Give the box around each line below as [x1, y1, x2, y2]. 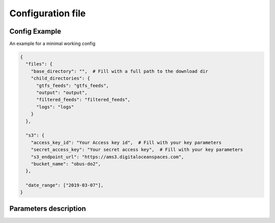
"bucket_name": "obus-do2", [31, 161, 101, 166]
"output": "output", [36, 90, 88, 95]
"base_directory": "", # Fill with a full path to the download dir [31, 68, 208, 74]
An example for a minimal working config [9, 41, 96, 47]
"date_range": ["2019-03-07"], [25, 182, 104, 188]
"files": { [25, 61, 53, 67]
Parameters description [9, 204, 86, 213]
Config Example [9, 27, 61, 36]
